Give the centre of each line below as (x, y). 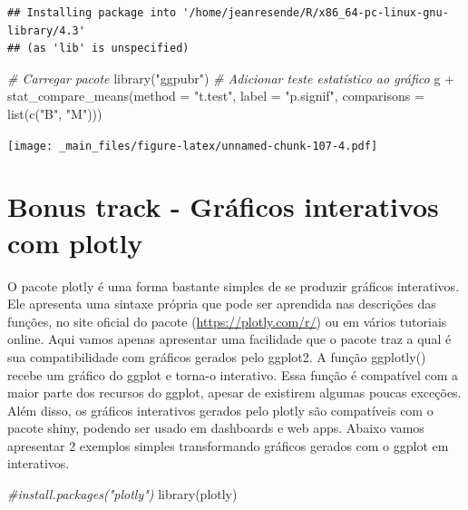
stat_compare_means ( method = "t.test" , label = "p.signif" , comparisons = (216, 96)
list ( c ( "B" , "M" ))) (55, 113)
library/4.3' (46, 30)
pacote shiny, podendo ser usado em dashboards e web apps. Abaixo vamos (216, 428)
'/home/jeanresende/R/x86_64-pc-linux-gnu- (316, 13)
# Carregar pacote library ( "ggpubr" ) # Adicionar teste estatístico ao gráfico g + (231, 78)
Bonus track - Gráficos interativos (223, 206)
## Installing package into (92, 13)
